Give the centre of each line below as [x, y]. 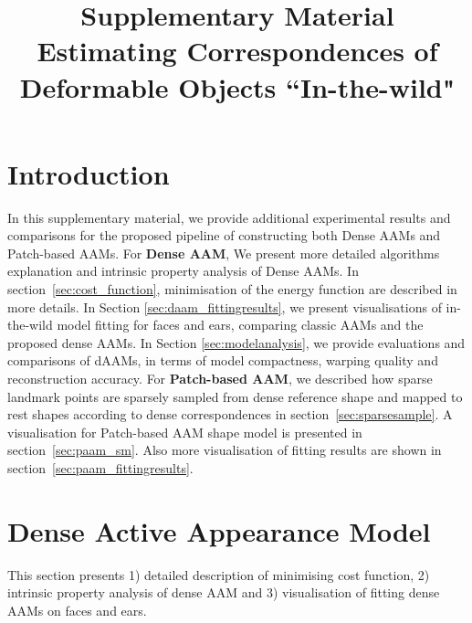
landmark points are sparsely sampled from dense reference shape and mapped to [235, 396]
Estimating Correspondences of [237, 51]
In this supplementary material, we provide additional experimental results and [229, 217]
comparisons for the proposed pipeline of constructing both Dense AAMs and [224, 235]
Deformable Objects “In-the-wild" [237, 86]
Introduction [89, 173]
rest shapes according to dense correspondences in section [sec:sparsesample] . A [230, 414]
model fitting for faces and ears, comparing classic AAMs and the [240, 325]
